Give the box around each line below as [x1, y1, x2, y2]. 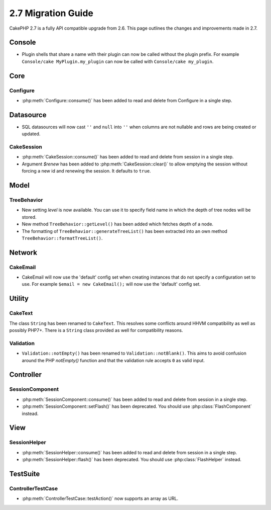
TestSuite [9, 469, 40, 478]
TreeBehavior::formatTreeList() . [22, 235, 103, 241]
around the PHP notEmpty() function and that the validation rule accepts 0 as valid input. [22, 357, 205, 363]
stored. [22, 214, 37, 220]
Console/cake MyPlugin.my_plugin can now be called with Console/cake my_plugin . [22, 58, 214, 64]
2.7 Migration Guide [9, 8, 94, 19]
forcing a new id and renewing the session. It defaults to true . [22, 168, 151, 174]
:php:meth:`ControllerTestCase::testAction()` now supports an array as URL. [22, 495, 178, 501]
